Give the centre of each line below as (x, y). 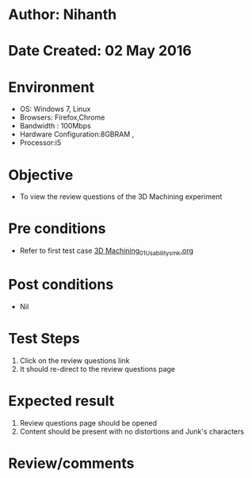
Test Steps (44, 339)
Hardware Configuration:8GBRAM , (77, 134)
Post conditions (61, 285)
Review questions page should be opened (88, 423)
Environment (52, 87)
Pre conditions (57, 229)
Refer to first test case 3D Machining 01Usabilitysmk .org (107, 251)
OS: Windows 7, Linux (55, 109)
